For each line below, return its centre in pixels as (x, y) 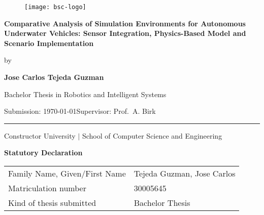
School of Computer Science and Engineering (152, 135)
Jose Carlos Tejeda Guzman (54, 77)
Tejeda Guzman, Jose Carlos (185, 173)
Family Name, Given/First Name (67, 173)
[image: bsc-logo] (55, 7)
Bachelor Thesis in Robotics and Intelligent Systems (85, 94)
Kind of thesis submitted (52, 203)
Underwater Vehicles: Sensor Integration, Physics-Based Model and (125, 33)
